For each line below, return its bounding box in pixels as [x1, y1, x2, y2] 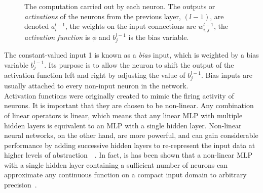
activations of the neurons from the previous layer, [24, 11, 181, 21]
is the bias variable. [128, 32, 189, 42]
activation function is [24, 32, 90, 42]
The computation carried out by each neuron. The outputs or [24, 1, 215, 11]
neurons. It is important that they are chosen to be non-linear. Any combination [4, 100, 254, 111]
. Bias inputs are [201, 70, 253, 80]
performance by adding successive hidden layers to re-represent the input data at [4, 139, 255, 150]
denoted [24, 21, 49, 31]
